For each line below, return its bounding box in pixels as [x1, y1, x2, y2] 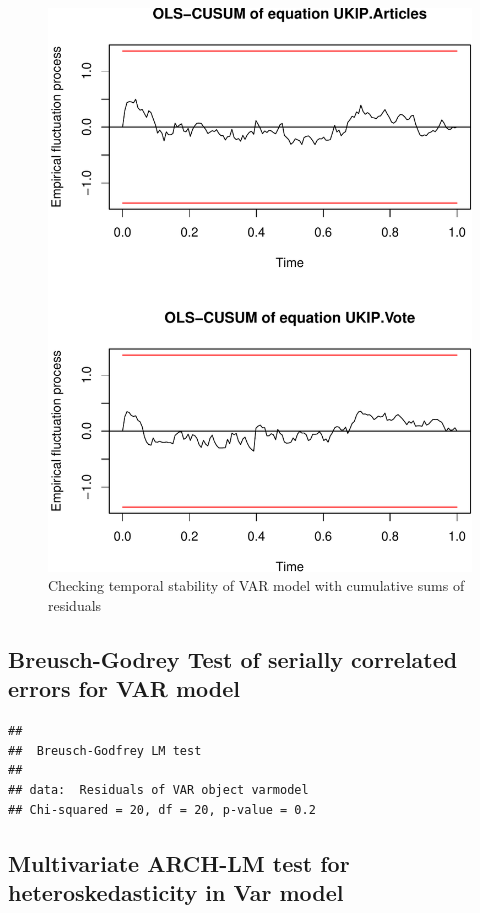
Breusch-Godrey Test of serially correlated [8, 644, 458, 675]
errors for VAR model [8, 673, 241, 704]
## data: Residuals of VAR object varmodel [8, 783, 309, 798]
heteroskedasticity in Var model [8, 876, 344, 907]
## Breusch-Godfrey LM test [8, 743, 202, 758]
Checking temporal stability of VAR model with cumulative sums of [48, 575, 465, 596]
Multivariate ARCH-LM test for [8, 847, 350, 878]
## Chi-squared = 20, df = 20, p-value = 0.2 [8, 802, 316, 817]
